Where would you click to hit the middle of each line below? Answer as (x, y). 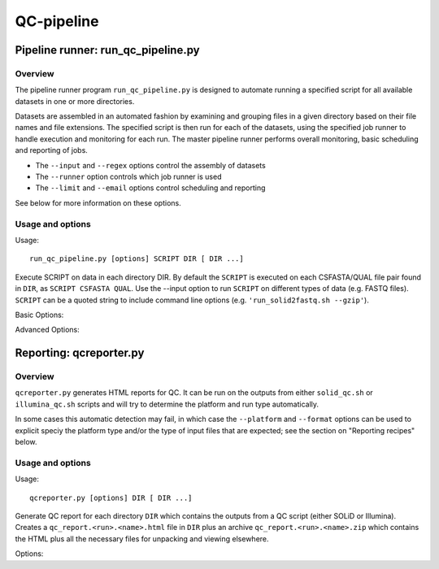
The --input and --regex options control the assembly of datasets (150, 165)
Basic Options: (39, 315)
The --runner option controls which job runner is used (128, 177)
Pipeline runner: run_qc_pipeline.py (107, 50)
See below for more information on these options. (98, 202)
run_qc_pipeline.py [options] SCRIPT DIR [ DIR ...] (137, 259)
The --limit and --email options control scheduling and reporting (150, 188)
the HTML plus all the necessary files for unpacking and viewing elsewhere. (142, 539)
